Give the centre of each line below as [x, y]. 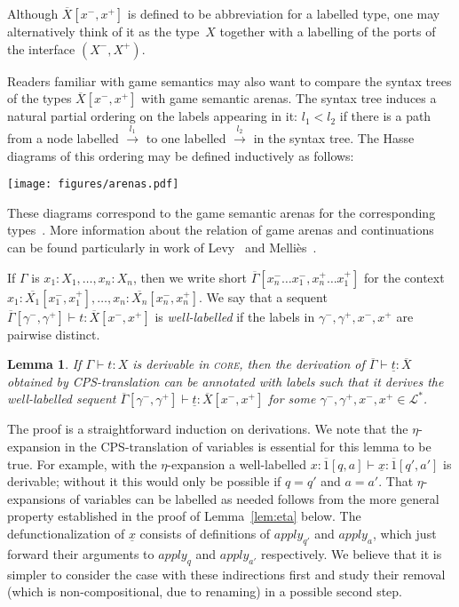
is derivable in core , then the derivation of [249, 364]
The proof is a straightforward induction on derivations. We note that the [208, 429]
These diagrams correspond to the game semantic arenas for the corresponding [222, 212]
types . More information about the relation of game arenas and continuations [221, 230]
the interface [41, 48]
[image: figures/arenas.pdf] [93, 184]
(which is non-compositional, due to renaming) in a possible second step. [205, 591]
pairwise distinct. [54, 334]
